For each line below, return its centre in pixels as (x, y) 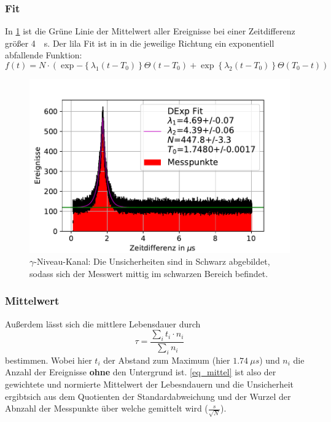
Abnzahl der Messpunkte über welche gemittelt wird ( (107, 408)
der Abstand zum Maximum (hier (167, 360)
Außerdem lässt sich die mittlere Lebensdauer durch (103, 323)
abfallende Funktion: (44, 55)
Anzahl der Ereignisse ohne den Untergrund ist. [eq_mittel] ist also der (141, 372)
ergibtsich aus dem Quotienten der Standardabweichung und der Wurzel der (148, 396)
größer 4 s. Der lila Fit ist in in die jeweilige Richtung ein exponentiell (140, 43)
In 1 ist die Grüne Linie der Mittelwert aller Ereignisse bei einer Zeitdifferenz (150, 31)
